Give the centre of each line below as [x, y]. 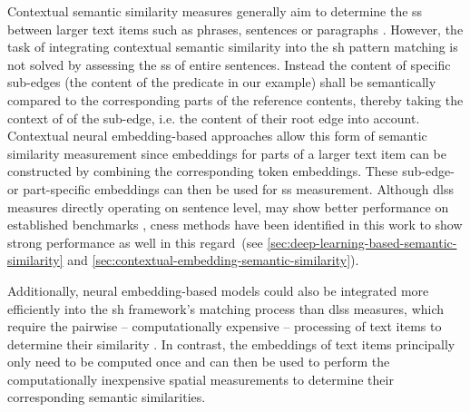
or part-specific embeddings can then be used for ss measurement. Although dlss [230, 188]
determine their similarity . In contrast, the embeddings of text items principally [231, 343]
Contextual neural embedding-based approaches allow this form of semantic [217, 136]
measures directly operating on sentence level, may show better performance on [228, 206]
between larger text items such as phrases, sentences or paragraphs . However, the [235, 29]
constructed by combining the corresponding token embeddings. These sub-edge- [231, 171]
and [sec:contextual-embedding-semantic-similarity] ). [213, 260]
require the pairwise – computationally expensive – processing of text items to [225, 326]
